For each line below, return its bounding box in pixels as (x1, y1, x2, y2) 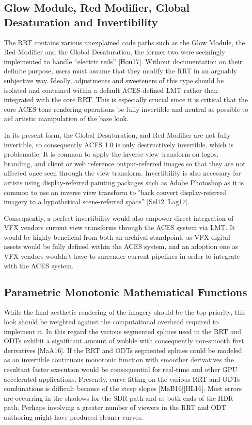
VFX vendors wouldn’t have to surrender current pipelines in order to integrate (4, 251, 240, 261)
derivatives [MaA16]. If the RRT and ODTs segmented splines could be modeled (4, 345, 242, 355)
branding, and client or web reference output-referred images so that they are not (4, 158, 246, 168)
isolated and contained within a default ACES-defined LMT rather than (4, 85, 218, 95)
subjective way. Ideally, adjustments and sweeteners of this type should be (4, 75, 224, 85)
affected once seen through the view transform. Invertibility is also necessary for (4, 168, 241, 178)
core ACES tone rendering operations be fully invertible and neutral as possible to (4, 104, 248, 114)
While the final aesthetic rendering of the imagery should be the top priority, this (4, 307, 246, 317)
